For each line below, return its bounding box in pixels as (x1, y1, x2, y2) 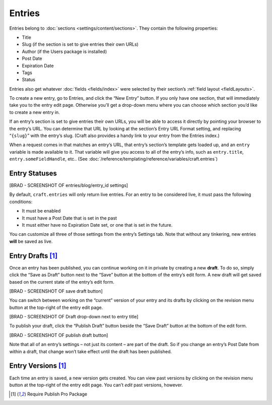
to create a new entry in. (9, 109, 60, 115)
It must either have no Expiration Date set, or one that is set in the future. (22, 222, 173, 228)
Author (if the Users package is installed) (22, 48, 107, 54)
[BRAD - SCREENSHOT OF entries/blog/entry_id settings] (9, 182, 128, 188)
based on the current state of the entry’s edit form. (9, 279, 114, 285)
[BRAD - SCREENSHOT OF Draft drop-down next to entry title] (9, 314, 139, 320)
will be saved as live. (9, 238, 53, 244)
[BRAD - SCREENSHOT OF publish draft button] (9, 332, 108, 338)
